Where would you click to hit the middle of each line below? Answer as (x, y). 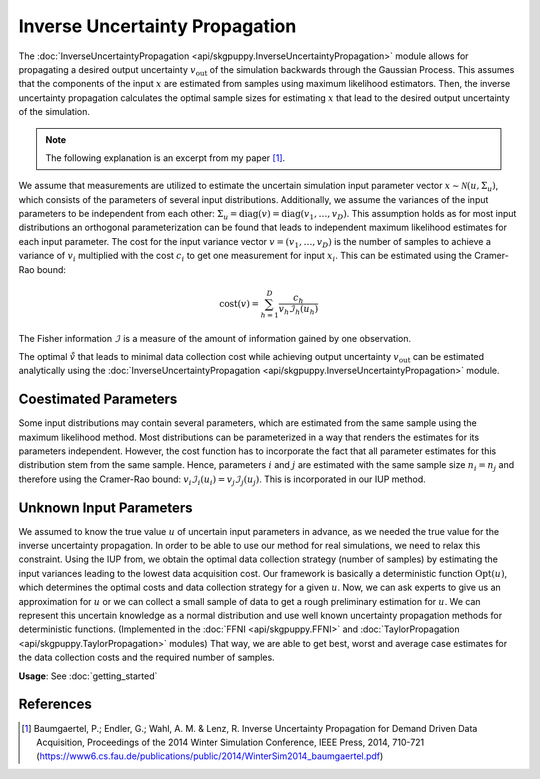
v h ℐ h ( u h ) (298, 310)
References (55, 704)
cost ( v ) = (239, 303)
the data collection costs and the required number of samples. (146, 657)
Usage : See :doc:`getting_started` (88, 676)
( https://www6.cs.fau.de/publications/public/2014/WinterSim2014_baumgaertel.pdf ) (210, 756)
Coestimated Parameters (98, 399)
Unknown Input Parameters (106, 507)
